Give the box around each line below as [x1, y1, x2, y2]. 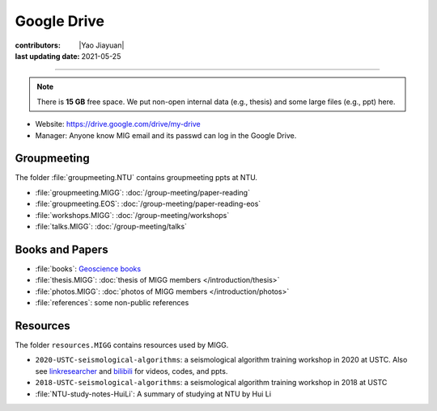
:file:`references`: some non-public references [35, 298, 189, 308]
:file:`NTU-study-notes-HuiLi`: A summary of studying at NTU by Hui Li [35, 388, 271, 399]
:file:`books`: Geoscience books [35, 263, 142, 274]
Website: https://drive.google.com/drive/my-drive [35, 120, 202, 129]
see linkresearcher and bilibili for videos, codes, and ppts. [35, 366, 228, 375]
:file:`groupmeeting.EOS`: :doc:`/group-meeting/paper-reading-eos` [35, 199, 261, 209]
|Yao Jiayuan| [78, 40, 125, 50]
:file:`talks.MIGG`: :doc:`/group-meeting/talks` [35, 221, 188, 231]
